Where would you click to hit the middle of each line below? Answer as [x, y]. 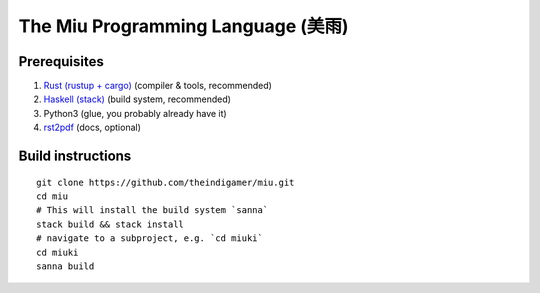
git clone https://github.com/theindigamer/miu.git [165, 182]
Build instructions [75, 156]
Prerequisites [61, 61]
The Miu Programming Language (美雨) [183, 26]
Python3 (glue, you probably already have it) [135, 113]
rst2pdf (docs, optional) [92, 127]
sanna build [65, 266]
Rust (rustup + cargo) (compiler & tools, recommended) [157, 86]
